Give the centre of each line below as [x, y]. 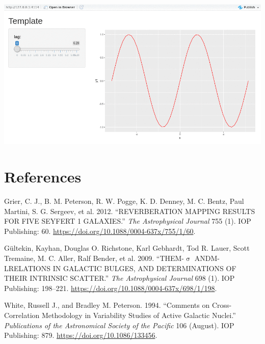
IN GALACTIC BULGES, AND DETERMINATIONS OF [144, 268]
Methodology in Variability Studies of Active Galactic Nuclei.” [139, 315]
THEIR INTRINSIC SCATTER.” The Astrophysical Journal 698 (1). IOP [120, 278]
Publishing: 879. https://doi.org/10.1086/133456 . [81, 335]
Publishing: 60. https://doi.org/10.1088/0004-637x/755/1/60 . [100, 231]
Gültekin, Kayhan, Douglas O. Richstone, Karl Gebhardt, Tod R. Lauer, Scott [127, 248]
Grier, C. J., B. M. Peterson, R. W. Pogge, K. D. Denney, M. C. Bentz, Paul [124, 201]
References [43, 177]
